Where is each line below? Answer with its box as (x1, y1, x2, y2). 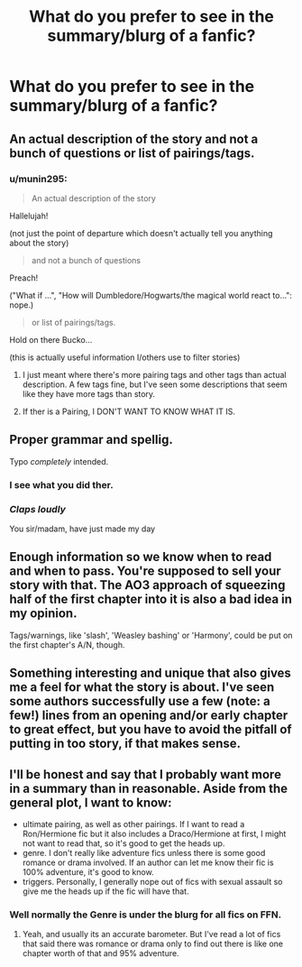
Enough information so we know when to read (9, 549, 272, 565)
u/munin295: (9, 172, 68, 185)
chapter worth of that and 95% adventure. (22, 948, 179, 959)
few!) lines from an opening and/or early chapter (9, 708, 288, 723)
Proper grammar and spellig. (9, 432, 173, 447)
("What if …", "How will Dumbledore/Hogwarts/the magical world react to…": (9, 290, 293, 300)
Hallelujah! (9, 210, 49, 221)
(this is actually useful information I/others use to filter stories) (9, 352, 241, 363)
